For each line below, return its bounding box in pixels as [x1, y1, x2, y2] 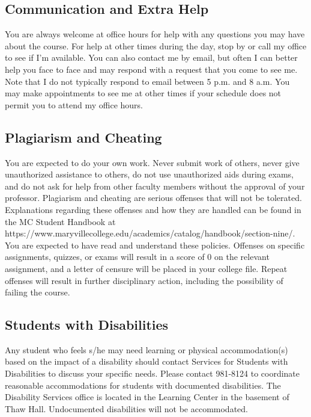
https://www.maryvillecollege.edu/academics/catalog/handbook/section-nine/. [5, 227, 295, 239]
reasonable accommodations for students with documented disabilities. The [5, 378, 281, 391]
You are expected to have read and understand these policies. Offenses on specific [5, 238, 305, 251]
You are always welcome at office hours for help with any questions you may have [5, 28, 305, 40]
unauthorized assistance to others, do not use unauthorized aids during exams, [5, 168, 294, 181]
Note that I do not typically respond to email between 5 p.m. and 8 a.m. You [5, 75, 290, 87]
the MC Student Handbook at [5, 215, 116, 227]
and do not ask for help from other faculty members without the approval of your [5, 179, 305, 192]
